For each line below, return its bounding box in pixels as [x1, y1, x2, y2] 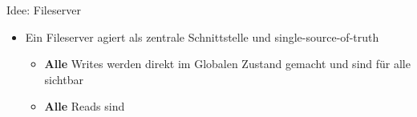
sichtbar [44, 71, 83, 87]
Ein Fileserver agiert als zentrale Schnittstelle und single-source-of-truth [25, 28, 379, 45]
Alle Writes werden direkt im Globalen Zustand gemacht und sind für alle [44, 55, 411, 72]
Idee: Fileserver [6, 2, 81, 18]
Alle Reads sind [44, 98, 125, 115]
